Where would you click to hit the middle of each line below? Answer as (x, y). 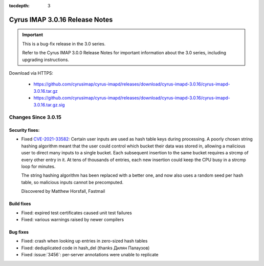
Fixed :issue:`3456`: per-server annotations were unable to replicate (90, 255)
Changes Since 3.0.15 (35, 117)
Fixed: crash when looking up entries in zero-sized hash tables (84, 241)
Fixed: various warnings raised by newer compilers (73, 219)
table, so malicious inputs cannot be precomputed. (72, 182)
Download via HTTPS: (31, 73)
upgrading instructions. (46, 60)
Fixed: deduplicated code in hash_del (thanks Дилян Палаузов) (86, 248)
